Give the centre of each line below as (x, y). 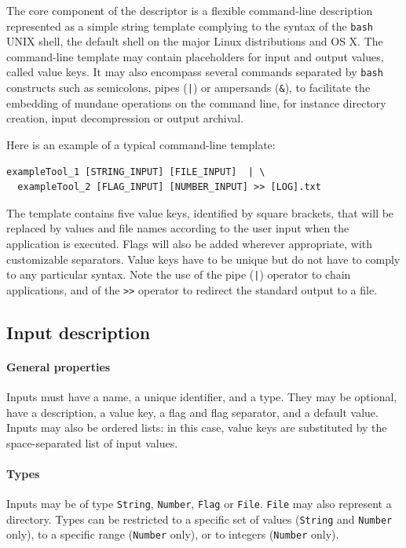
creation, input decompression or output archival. (125, 118)
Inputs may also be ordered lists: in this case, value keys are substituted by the (197, 427)
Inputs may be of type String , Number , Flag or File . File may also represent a (199, 504)
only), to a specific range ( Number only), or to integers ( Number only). (173, 534)
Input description (79, 332)
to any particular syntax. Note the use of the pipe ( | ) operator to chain (179, 274)
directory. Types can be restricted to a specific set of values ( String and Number (199, 519)
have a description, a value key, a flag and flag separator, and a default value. (192, 412)
